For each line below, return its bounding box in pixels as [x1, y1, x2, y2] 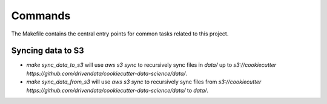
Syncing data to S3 [11, 46, 84, 56]
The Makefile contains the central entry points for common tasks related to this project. [11, 30, 229, 37]
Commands [11, 9, 71, 22]
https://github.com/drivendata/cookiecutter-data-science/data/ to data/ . [26, 87, 209, 94]
